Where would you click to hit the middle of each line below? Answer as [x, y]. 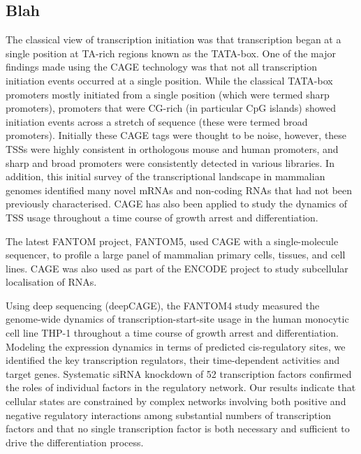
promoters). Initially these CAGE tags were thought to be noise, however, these [176, 135]
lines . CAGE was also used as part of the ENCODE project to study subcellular [177, 268]
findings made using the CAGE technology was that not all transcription [161, 67]
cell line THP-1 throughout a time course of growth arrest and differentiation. [172, 333]
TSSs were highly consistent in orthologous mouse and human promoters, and [172, 148]
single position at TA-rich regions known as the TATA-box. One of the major [171, 53]
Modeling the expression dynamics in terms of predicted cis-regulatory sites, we [176, 346]
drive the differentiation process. [75, 442]
